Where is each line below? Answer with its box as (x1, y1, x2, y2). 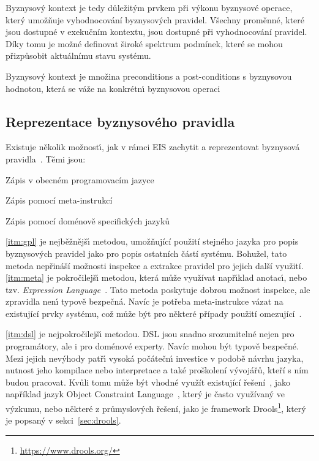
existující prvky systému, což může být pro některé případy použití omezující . (6, 307, 302, 319)
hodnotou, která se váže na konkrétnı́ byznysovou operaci (6, 82, 220, 94)
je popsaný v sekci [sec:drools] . (6, 414, 121, 427)
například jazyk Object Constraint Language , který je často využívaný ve (6, 387, 285, 400)
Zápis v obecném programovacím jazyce (6, 173, 154, 186)
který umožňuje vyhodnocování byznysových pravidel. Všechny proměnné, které (6, 13, 304, 26)
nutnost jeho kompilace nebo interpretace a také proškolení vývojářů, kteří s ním (6, 364, 309, 376)
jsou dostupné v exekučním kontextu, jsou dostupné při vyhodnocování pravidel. (6, 25, 307, 38)
